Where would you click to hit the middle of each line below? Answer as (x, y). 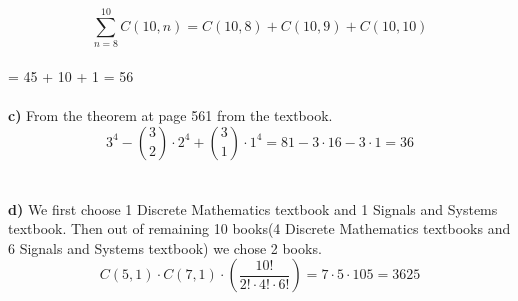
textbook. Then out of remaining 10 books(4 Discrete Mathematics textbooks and (259, 228)
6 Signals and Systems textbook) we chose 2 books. (165, 247)
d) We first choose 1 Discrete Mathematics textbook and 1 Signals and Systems (253, 208)
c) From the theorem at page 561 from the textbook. (170, 114)
